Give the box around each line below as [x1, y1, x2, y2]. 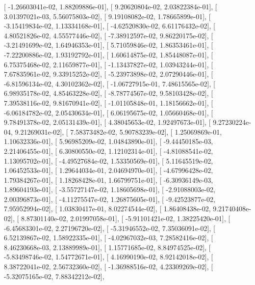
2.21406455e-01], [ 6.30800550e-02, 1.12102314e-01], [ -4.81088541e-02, [4, 145, 213, 156]
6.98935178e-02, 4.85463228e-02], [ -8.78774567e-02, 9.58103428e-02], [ [4, 88, 213, 98]
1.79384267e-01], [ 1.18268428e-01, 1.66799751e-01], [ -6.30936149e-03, [4, 174, 213, 185]
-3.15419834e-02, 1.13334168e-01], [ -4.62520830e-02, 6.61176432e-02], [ [4, 21, 215, 31]
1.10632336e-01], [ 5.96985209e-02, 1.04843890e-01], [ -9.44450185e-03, [4, 136, 213, 146]
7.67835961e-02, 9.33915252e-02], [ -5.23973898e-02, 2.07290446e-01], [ [4, 69, 213, 79]
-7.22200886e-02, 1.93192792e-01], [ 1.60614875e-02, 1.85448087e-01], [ [4, 49, 213, 59]
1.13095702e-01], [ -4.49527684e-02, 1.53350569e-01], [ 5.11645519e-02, [4, 155, 213, 166]
